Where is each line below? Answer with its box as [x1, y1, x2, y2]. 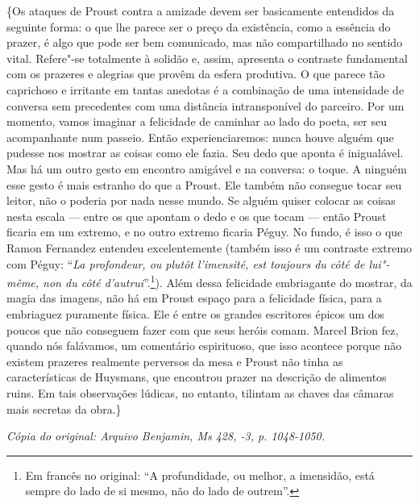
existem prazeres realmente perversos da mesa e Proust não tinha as [6, 352, 343, 369]
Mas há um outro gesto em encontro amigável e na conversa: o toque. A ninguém [6, 160, 407, 177]
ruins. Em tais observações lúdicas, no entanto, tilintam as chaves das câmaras [6, 384, 394, 401]
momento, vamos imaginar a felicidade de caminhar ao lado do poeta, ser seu [6, 113, 388, 130]
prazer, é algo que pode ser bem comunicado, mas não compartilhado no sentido [6, 34, 403, 51]
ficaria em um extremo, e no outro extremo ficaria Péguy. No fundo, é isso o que [6, 223, 403, 240]
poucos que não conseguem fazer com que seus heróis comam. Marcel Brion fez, [6, 321, 399, 338]
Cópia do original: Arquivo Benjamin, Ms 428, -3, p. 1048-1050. [6, 427, 325, 444]
